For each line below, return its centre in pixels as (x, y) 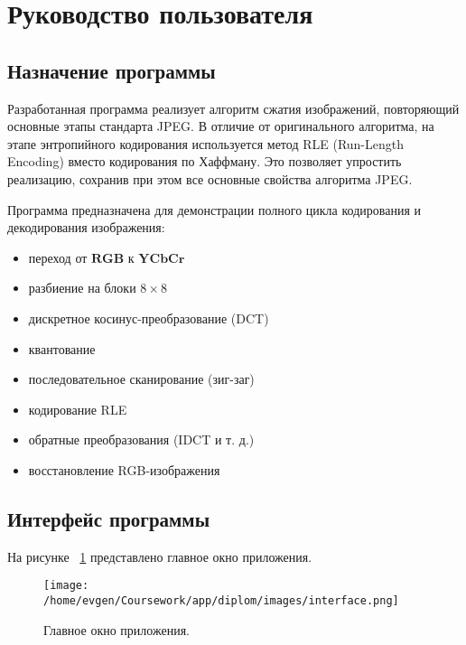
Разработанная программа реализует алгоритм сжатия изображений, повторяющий (233, 108)
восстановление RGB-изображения (124, 469)
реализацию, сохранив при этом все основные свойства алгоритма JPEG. (210, 178)
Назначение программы (112, 70)
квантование (62, 348)
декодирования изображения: (86, 227)
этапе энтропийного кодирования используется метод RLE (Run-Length (205, 143)
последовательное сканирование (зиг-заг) (141, 379)
